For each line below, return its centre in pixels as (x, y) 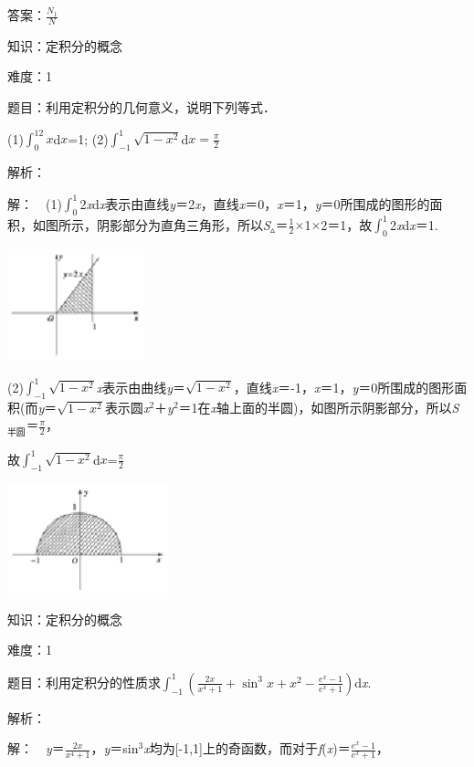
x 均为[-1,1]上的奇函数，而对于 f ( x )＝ (247, 748)
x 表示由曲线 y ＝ (141, 387)
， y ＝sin (115, 748)
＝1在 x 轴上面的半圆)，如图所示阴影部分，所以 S (319, 407)
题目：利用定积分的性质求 (84, 682)
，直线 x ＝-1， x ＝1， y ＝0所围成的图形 (344, 387)
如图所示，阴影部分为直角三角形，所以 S (151, 224)
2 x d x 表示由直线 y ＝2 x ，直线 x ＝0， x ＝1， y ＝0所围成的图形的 (255, 203)
